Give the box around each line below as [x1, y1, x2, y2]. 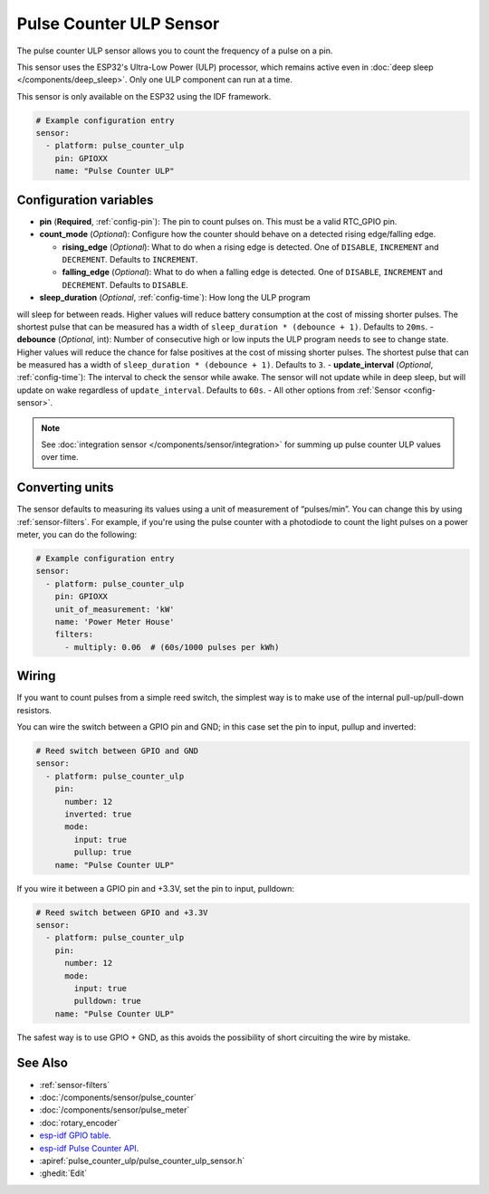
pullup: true [73, 847, 132, 857]
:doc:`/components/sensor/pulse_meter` [39, 1104, 190, 1115]
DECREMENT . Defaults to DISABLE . [62, 279, 189, 290]
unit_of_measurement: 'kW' [54, 604, 176, 615]
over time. [41, 452, 79, 463]
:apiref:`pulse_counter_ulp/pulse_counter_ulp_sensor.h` [39, 1155, 245, 1166]
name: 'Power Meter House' [54, 616, 176, 627]
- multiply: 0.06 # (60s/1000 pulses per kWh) [64, 642, 280, 652]
